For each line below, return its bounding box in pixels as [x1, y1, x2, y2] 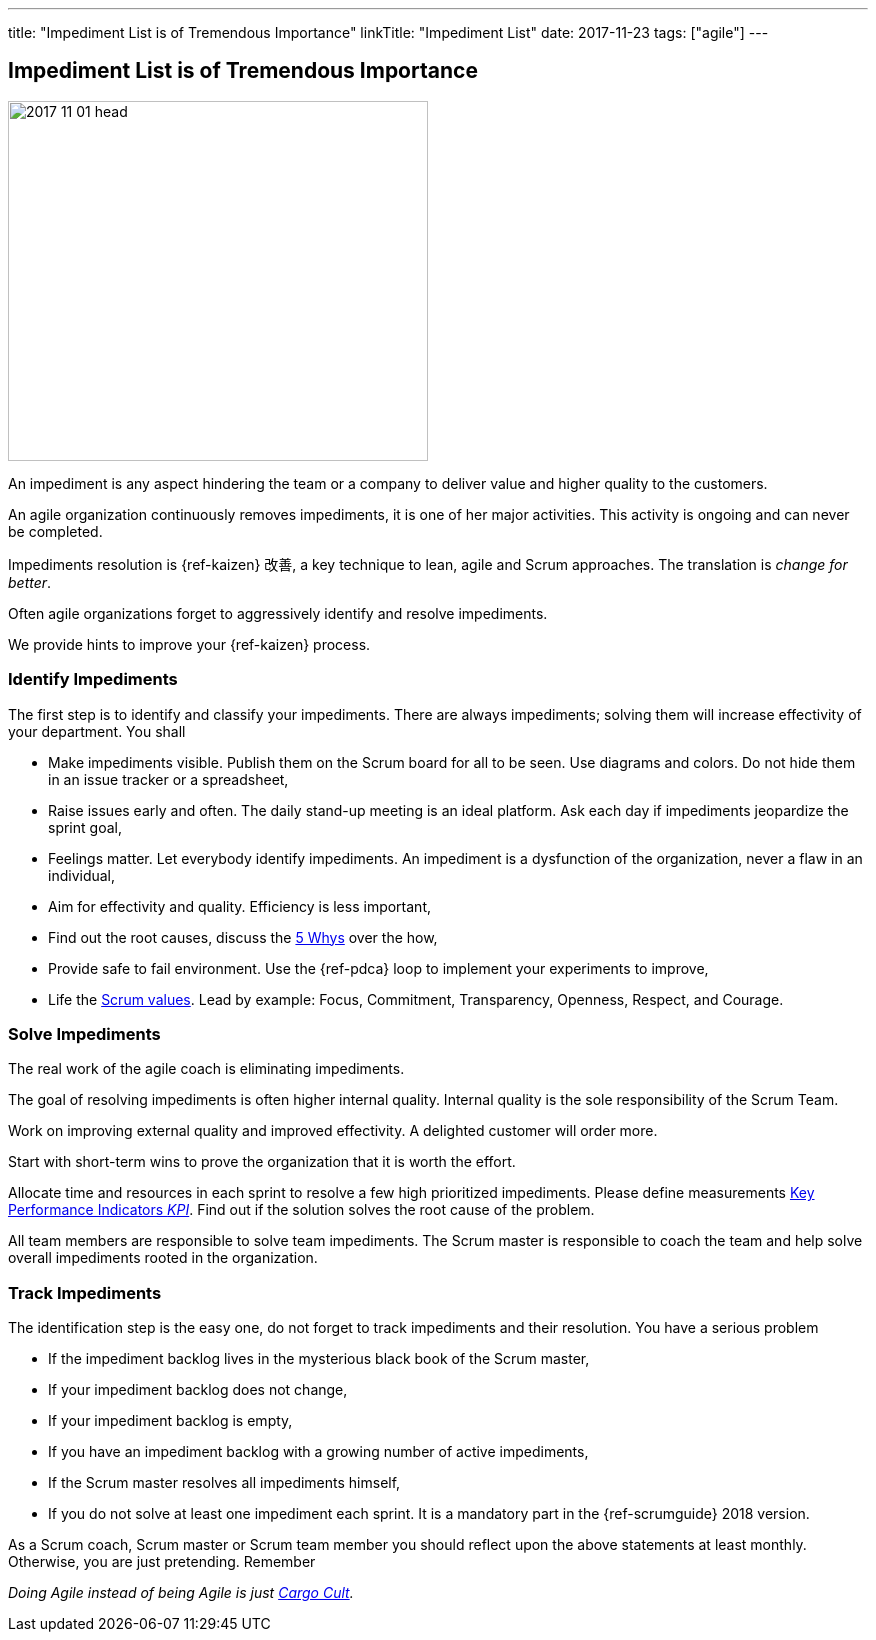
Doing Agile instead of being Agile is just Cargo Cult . [8, 1584, 354, 1602]
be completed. [8, 522, 103, 540]
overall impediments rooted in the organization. [8, 1249, 318, 1267]
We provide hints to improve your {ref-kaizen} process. [8, 635, 371, 653]
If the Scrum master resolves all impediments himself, [48, 1474, 401, 1492]
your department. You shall [8, 722, 186, 740]
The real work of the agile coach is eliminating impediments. [8, 1060, 405, 1078]
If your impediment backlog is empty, [48, 1412, 293, 1430]
